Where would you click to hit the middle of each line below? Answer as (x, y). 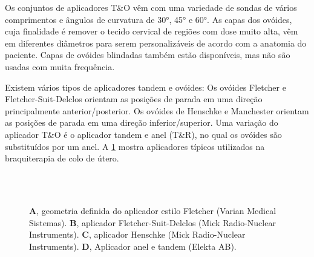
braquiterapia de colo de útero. (62, 158)
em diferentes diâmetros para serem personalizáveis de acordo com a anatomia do (156, 43)
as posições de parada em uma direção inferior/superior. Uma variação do (142, 122)
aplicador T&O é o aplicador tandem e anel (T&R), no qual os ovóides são (143, 134)
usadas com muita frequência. (60, 66)
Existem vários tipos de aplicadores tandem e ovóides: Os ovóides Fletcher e (146, 87)
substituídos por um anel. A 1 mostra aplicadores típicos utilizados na (135, 146)
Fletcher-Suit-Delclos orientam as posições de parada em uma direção (134, 99)
